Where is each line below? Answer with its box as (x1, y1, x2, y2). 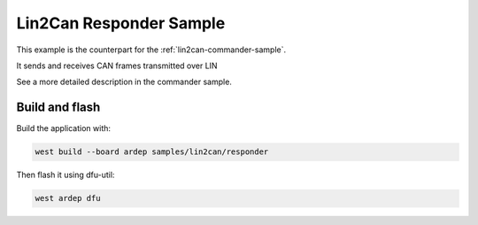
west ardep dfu (35, 193, 101, 204)
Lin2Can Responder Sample (16, 13, 226, 33)
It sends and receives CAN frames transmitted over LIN (16, 60, 218, 71)
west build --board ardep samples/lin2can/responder (35, 147, 269, 157)
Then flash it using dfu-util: (16, 169, 115, 181)
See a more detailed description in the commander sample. (16, 76, 232, 88)
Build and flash (16, 100, 101, 115)
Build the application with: (16, 123, 111, 134)
